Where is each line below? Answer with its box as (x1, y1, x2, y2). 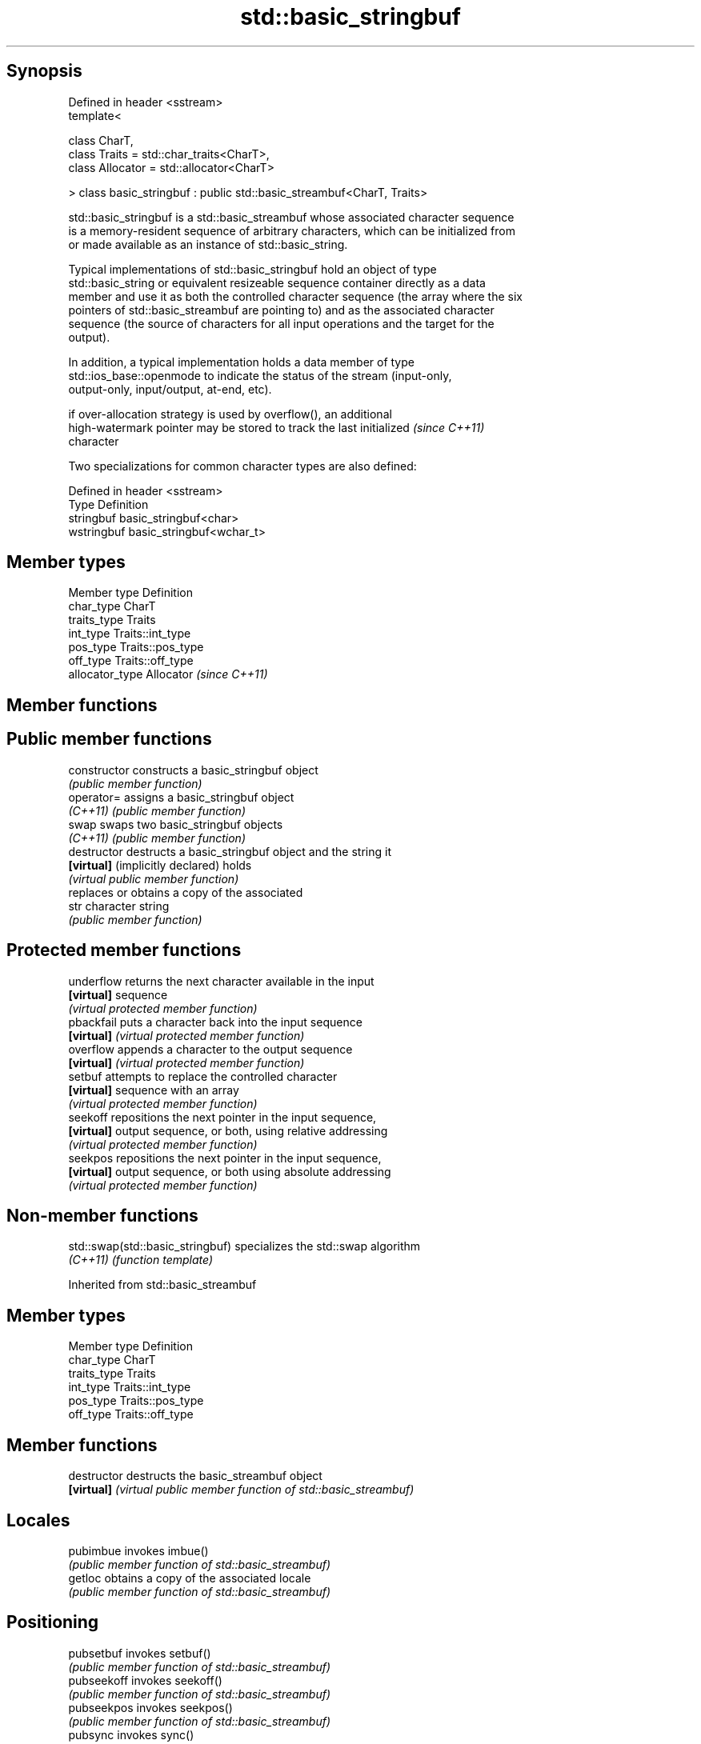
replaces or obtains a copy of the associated (68, 885, 303, 899)
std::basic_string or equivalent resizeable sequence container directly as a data (68, 275, 486, 290)
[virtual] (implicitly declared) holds (68, 858, 252, 872)
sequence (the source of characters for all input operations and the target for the (68, 316, 495, 330)
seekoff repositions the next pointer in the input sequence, (68, 1110, 377, 1124)
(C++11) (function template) (68, 1253, 214, 1267)
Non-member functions (6, 1205, 198, 1226)
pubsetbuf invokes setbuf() (68, 1646, 211, 1660)
